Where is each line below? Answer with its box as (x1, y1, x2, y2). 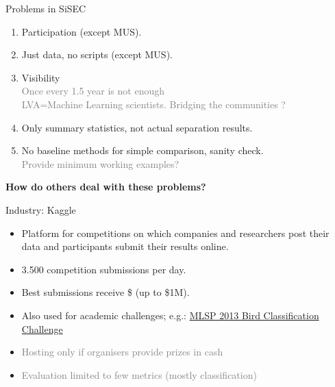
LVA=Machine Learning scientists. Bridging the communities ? (21, 97, 286, 111)
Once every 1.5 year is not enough (21, 84, 164, 98)
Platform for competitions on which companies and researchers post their (21, 225, 330, 240)
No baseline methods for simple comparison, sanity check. (21, 143, 264, 158)
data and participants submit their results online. (21, 239, 229, 253)
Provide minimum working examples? (21, 156, 179, 171)
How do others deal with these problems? (5, 179, 206, 194)
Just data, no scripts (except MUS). (21, 47, 173, 62)
